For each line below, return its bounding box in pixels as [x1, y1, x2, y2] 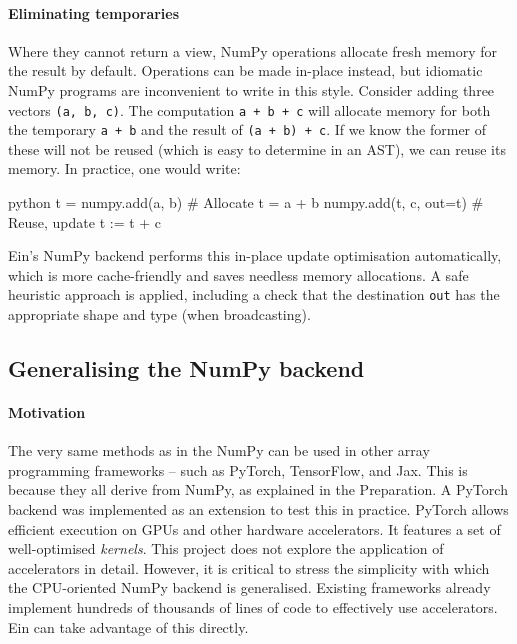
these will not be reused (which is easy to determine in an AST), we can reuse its [8, 138, 506, 159]
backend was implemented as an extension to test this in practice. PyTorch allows [8, 499, 509, 520]
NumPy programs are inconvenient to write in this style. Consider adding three [8, 79, 495, 100]
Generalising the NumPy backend [8, 353, 365, 384]
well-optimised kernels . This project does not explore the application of [8, 538, 444, 559]
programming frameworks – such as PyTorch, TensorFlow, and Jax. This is [8, 459, 468, 480]
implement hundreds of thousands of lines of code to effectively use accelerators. [8, 597, 498, 618]
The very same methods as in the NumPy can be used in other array [8, 440, 430, 461]
